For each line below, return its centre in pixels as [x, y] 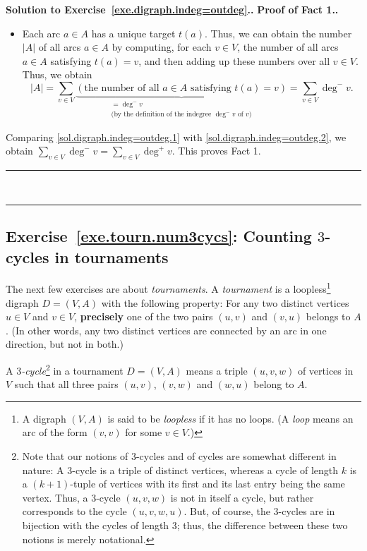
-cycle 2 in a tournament [72, 369]
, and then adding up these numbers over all [234, 60]
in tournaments [112, 256]
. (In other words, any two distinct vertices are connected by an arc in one [166, 330]
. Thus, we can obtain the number [278, 33]
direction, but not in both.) [65, 344]
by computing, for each [162, 47]
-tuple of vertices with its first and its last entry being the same [207, 484]
